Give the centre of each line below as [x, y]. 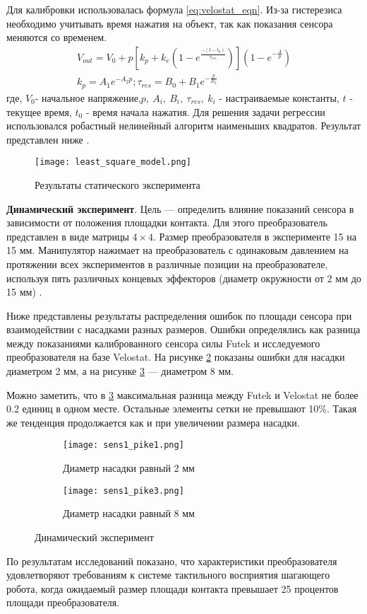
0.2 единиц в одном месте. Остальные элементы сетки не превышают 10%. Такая [182, 409]
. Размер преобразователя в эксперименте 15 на [255, 236]
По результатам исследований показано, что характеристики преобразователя [172, 561]
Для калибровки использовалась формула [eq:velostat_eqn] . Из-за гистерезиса [174, 9]
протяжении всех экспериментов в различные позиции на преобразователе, [167, 263]
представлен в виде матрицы [68, 236]
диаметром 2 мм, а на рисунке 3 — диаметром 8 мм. [120, 371]
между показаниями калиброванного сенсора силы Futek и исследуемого [163, 343]
